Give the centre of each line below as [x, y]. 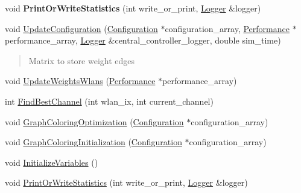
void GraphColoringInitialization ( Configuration [93, 142]
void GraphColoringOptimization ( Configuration [94, 121]
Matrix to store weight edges [82, 60]
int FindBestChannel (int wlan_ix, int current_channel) [109, 101]
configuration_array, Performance [227, 28]
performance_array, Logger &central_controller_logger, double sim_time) [143, 40]
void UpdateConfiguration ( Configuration [81, 28]
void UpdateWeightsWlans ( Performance [80, 81]
